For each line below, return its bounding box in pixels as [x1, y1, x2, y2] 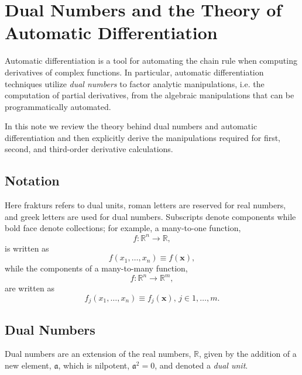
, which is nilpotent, [58, 359, 130, 371]
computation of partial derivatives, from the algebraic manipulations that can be [5, 89, 294, 101]
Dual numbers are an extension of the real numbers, [5, 348, 191, 360]
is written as [5, 242, 49, 254]
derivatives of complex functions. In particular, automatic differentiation [5, 66, 264, 78]
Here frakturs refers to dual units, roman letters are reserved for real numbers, [5, 199, 286, 211]
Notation [5, 171, 60, 190]
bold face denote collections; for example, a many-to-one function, [5, 222, 241, 234]
